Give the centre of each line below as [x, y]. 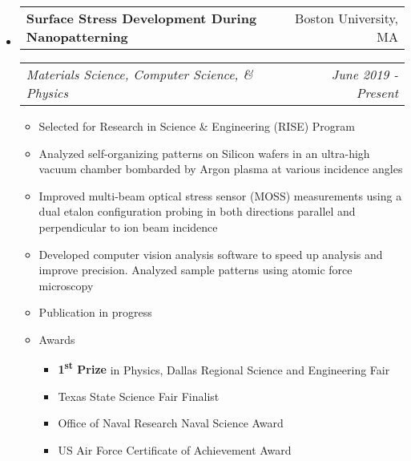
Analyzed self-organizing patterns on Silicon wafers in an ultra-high [204, 153]
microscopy [66, 285]
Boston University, [347, 18]
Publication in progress [95, 312]
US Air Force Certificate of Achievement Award [175, 449]
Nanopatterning [77, 36]
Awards [57, 339]
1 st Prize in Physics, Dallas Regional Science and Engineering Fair [224, 368]
